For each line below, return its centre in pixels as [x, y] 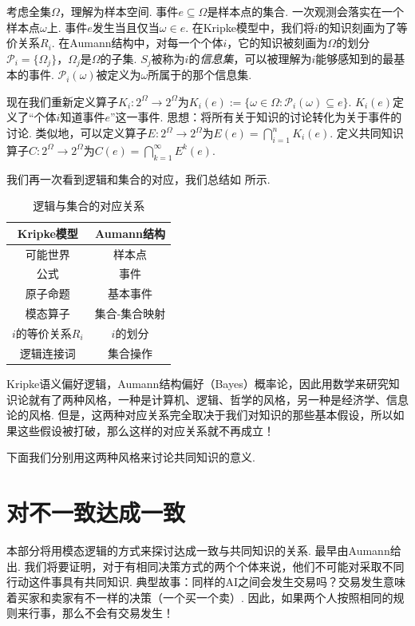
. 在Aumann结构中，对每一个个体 [137, 43]
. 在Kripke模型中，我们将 [250, 27]
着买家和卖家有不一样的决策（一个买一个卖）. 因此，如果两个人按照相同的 [200, 597]
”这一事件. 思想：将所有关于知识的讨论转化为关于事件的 [256, 117]
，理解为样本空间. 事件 [119, 11]
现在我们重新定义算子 [62, 101]
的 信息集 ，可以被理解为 [250, 58]
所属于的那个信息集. [200, 75]
